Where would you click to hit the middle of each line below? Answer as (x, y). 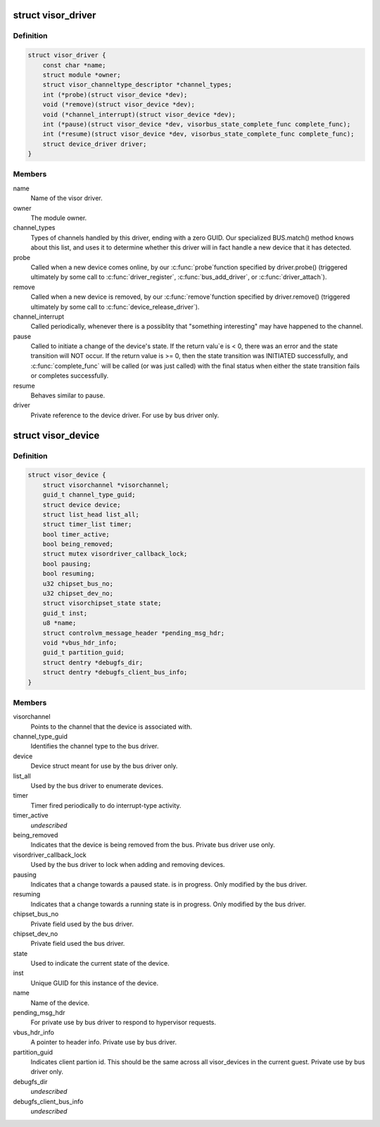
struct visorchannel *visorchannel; (106, 485)
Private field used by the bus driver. (82, 924)
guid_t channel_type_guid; (89, 495)
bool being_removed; (78, 544)
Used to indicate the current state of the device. (100, 963)
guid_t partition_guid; (83, 653)
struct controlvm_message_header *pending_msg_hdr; (134, 633)
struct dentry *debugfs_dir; (93, 662)
